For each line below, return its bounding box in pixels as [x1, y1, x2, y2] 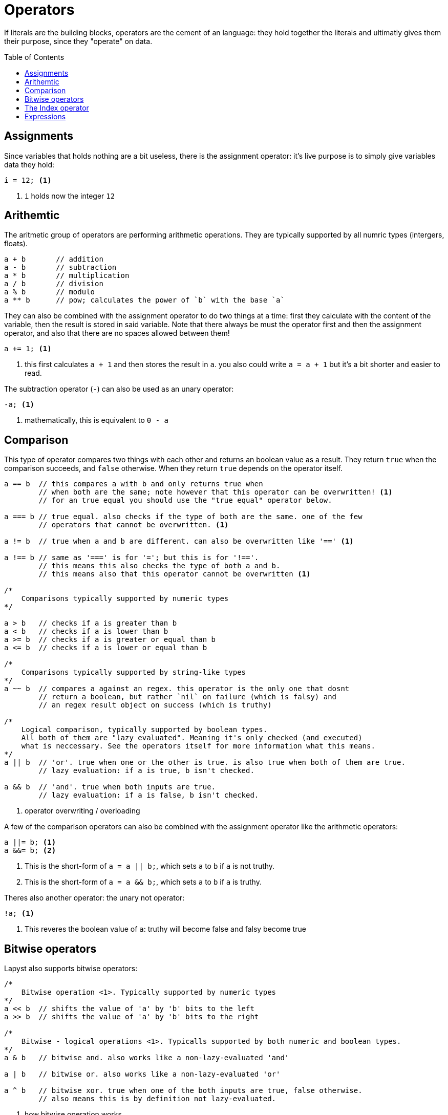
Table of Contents [4, 52, 65, 61]
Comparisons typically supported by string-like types [21, 668, 246, 677]
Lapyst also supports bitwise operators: [4, 964, 138, 973]
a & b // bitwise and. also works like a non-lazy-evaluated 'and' [4, 1054, 289, 1062]
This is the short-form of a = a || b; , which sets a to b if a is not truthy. [25, 862, 275, 871]
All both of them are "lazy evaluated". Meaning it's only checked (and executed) [21, 734, 362, 742]
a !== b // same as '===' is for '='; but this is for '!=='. [4, 553, 259, 562]
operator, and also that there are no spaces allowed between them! [4, 329, 230, 338]
